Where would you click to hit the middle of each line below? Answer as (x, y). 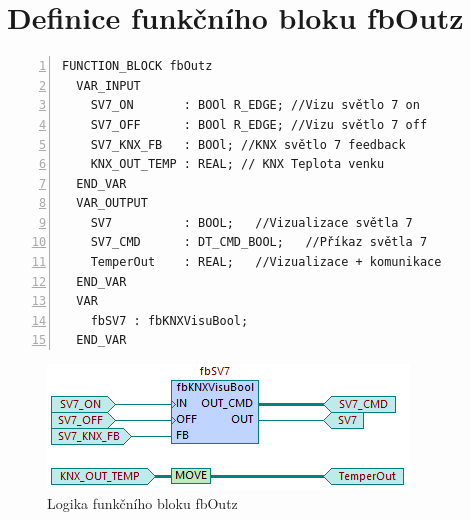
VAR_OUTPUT (112, 203)
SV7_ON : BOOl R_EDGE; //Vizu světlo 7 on (255, 105)
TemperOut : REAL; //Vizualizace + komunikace (266, 262)
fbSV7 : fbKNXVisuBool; (169, 320)
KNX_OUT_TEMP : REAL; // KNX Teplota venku (237, 164)
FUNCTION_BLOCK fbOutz (137, 66)
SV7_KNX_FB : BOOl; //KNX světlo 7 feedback (248, 144)
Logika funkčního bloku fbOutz (142, 502)
